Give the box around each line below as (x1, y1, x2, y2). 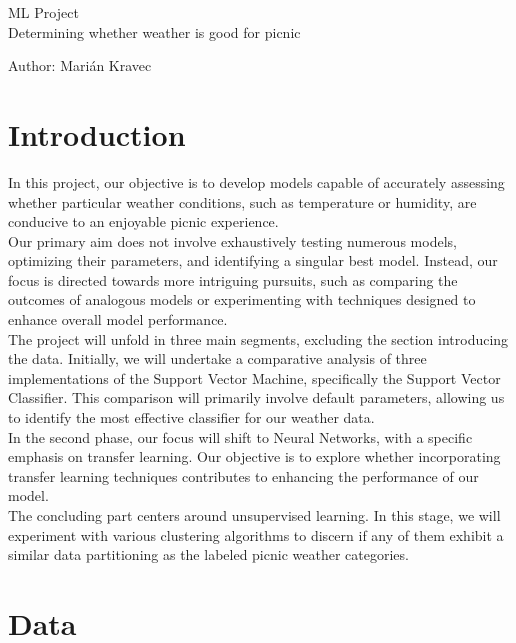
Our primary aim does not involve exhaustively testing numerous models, (8, 230, 457, 251)
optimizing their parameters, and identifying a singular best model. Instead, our (8, 250, 498, 271)
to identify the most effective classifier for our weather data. (8, 407, 375, 428)
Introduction (8, 113, 186, 154)
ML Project (8, 2, 79, 22)
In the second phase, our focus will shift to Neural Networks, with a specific (8, 426, 473, 447)
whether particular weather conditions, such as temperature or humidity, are (8, 191, 477, 212)
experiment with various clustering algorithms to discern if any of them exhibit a (8, 524, 504, 545)
